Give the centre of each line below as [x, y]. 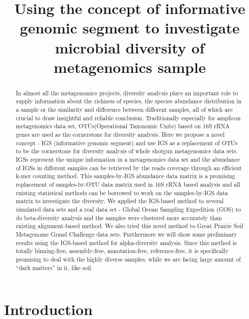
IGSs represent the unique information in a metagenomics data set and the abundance [128, 159]
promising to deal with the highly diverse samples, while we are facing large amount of [128, 259]
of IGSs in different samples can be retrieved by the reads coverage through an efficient [129, 167]
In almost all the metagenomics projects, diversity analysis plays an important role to [127, 93]
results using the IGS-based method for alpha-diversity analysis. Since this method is [126, 242]
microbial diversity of [130, 47]
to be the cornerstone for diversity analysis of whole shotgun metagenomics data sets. [127, 151]
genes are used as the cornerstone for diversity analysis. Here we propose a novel [120, 135]
